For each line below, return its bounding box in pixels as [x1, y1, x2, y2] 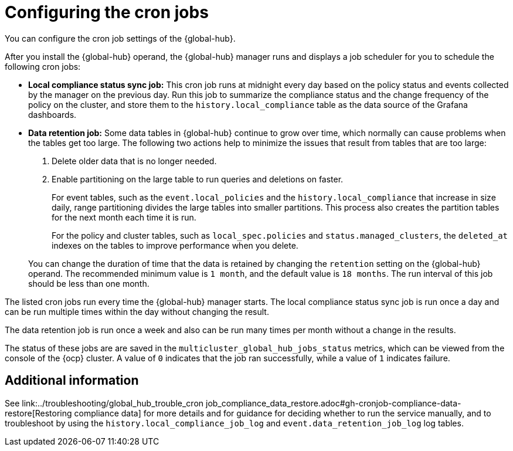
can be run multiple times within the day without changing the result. [5, 306, 269, 317]
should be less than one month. [28, 278, 150, 289]
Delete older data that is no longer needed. [52, 155, 217, 166]
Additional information [5, 373, 139, 388]
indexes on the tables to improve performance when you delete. [52, 240, 298, 250]
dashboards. [28, 109, 77, 120]
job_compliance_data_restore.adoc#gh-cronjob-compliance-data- [206, 398, 461, 408]
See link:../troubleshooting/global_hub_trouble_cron [5, 398, 204, 408]
